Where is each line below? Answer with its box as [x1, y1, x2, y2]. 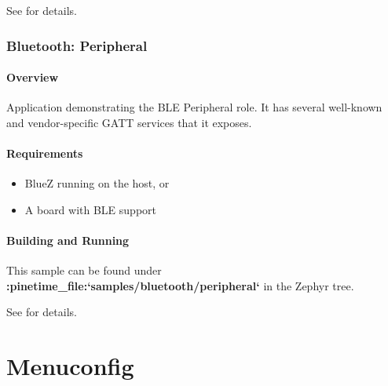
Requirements [6, 145, 83, 162]
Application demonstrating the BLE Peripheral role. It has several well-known [6, 99, 383, 115]
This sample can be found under [6, 262, 162, 279]
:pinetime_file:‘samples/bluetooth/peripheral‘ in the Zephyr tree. [6, 277, 354, 293]
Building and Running [6, 232, 130, 248]
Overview [6, 69, 59, 86]
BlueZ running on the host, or [24, 175, 170, 191]
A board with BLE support [24, 201, 157, 217]
